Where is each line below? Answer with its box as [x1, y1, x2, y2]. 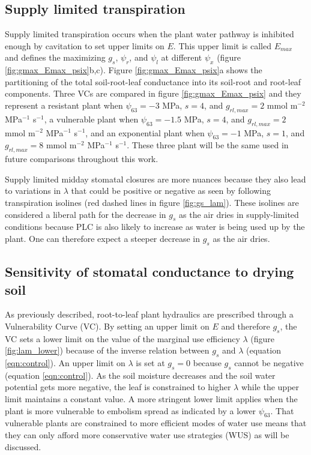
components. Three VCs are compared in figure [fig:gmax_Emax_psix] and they [5, 87, 301, 100]
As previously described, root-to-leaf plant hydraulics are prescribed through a [5, 308, 294, 321]
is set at [136, 357, 165, 369]
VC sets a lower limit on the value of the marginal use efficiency [5, 332, 240, 345]
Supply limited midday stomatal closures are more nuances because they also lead [5, 172, 306, 185]
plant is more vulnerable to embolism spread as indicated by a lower [5, 404, 256, 417]
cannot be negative [234, 357, 304, 369]
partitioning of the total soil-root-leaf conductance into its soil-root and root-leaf [5, 75, 301, 88]
